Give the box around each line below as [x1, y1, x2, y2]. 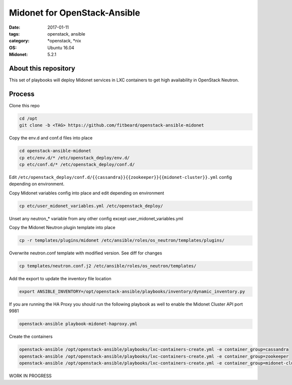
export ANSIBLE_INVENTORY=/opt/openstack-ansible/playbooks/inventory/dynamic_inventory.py [19, 289, 245, 294]
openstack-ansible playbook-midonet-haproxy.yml [19, 321, 138, 327]
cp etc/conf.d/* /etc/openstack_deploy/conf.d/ [19, 162, 135, 168]
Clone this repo [9, 102, 40, 108]
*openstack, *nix [47, 38, 81, 44]
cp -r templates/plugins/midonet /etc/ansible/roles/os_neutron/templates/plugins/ [19, 238, 225, 243]
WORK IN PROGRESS [9, 373, 52, 379]
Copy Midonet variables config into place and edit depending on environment [9, 190, 164, 196]
